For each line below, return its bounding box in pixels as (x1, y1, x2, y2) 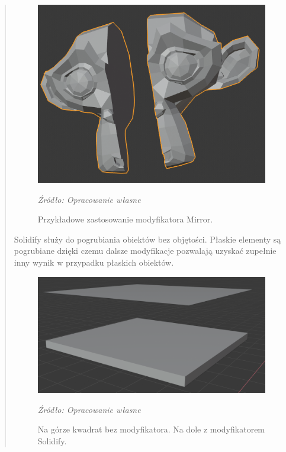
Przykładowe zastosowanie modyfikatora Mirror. (37, 213, 213, 225)
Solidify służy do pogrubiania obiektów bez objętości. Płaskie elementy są (14, 233, 281, 245)
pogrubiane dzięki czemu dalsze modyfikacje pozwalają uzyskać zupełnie (14, 244, 277, 257)
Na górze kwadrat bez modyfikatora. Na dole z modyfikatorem (37, 423, 265, 435)
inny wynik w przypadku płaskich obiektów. (14, 256, 174, 268)
